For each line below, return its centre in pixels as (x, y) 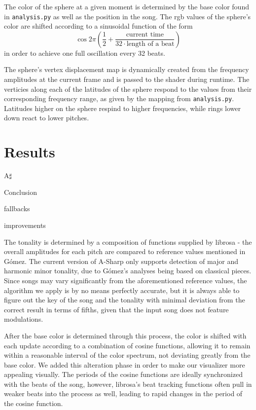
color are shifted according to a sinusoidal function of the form (98, 26)
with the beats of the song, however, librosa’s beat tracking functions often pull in (128, 384)
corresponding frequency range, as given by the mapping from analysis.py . (119, 98)
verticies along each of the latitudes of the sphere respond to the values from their (128, 89)
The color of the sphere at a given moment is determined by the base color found (127, 6)
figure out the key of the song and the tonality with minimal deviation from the (125, 300)
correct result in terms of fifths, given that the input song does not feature (116, 309)
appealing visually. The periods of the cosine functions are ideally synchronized (123, 374)
